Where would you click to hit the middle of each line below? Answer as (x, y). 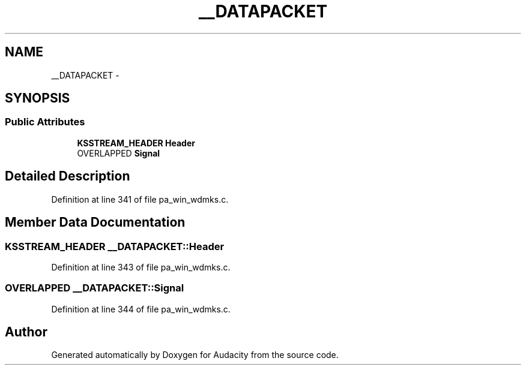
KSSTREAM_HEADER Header (136, 143)
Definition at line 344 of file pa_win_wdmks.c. (141, 309)
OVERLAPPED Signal (119, 153)
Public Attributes (45, 122)
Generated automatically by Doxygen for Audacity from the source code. (195, 355)
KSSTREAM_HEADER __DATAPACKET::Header (115, 246)
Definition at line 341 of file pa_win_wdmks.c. (140, 199)
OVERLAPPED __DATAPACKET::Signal (95, 288)
